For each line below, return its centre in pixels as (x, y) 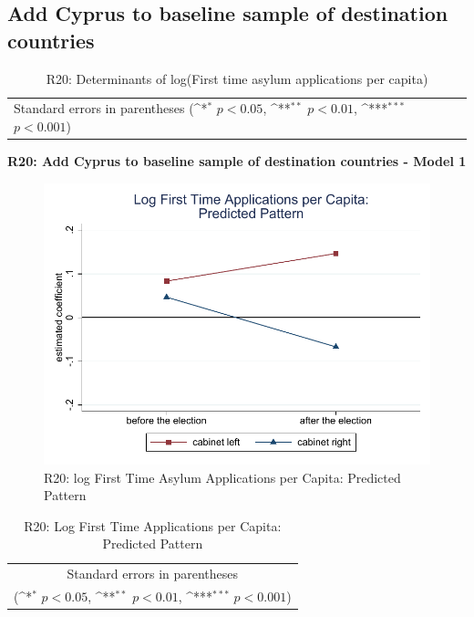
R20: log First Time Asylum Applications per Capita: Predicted (222, 477)
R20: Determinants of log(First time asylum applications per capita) (237, 78)
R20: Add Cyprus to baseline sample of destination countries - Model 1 (237, 161)
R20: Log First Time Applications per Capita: (153, 525)
